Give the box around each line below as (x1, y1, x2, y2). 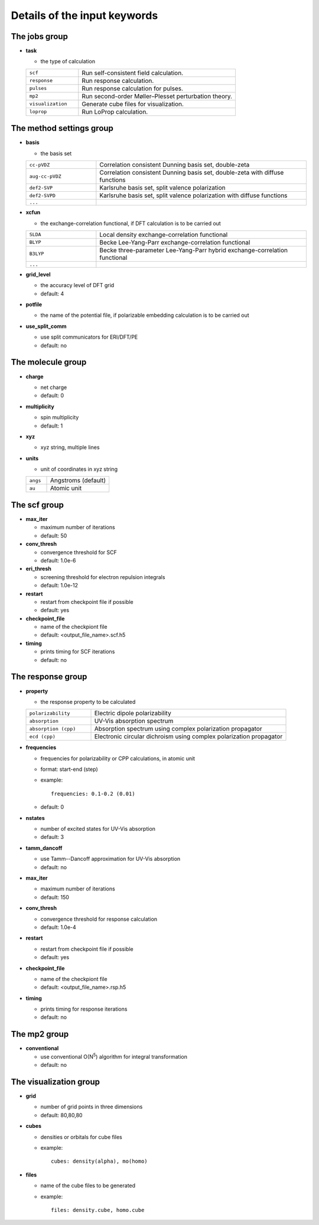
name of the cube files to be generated (40, 1182, 136, 1189)
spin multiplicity (40, 414, 79, 421)
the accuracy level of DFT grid (40, 282, 115, 289)
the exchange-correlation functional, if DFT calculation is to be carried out (40, 220, 221, 227)
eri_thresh (25, 565, 51, 573)
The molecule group (11, 357, 87, 367)
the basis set (40, 150, 72, 157)
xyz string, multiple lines (40, 444, 100, 451)
